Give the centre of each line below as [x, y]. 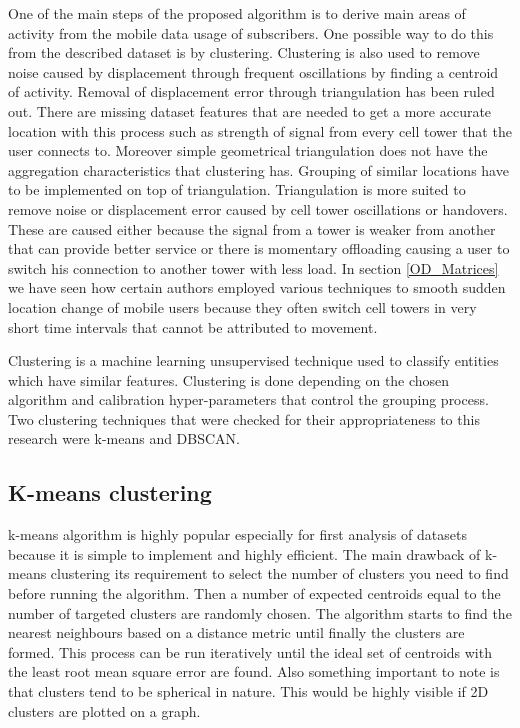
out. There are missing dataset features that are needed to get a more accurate [250, 110]
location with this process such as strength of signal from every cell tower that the [260, 130]
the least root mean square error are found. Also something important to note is [254, 671]
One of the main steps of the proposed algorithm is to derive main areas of [237, 13]
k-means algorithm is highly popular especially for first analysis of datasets [237, 534]
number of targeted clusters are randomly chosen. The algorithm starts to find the [260, 612]
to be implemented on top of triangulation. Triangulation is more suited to [237, 189]
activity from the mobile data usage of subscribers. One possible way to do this [251, 32]
